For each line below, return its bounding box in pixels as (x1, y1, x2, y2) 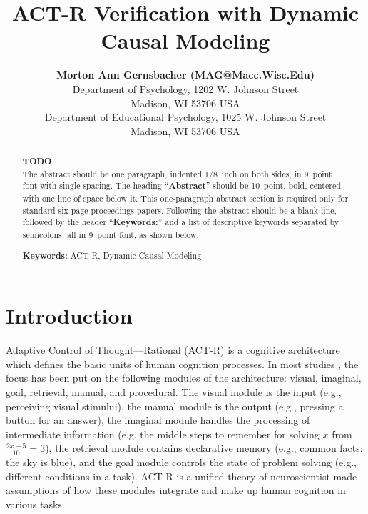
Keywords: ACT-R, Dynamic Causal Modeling (22, 249, 202, 262)
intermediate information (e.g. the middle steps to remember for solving (6, 426, 320, 441)
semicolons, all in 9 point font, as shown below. (22, 229, 199, 241)
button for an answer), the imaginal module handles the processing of (6, 412, 310, 427)
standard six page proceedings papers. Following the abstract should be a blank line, (22, 204, 337, 216)
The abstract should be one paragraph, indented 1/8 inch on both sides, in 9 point (22, 167, 332, 179)
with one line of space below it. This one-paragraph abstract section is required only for (22, 192, 349, 204)
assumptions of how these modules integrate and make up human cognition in (6, 483, 346, 498)
